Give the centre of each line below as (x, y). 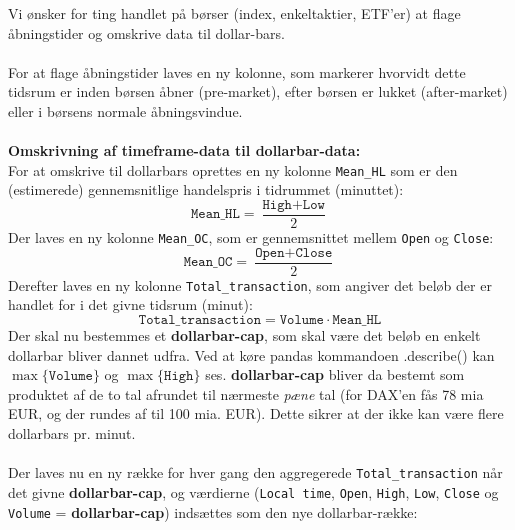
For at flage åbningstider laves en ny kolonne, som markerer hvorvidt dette (237, 71)
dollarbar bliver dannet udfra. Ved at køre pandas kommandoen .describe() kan (251, 354)
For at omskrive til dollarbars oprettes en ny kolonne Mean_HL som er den (233, 169)
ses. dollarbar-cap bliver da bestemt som (335, 374)
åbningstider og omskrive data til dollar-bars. (146, 32)
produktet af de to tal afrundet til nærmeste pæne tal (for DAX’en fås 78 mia (246, 393)
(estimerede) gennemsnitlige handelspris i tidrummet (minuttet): (206, 189)
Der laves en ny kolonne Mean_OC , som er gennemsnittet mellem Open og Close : (251, 237)
